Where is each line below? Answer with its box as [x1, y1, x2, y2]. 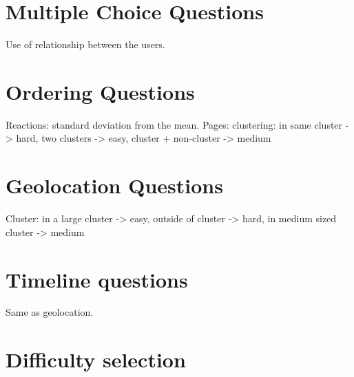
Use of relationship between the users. [6, 37, 165, 52]
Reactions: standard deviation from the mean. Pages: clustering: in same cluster [6, 117, 343, 131]
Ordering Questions [6, 77, 195, 105]
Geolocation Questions [6, 171, 223, 200]
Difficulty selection [6, 345, 186, 374]
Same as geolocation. [6, 305, 94, 319]
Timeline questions [6, 265, 188, 293]
